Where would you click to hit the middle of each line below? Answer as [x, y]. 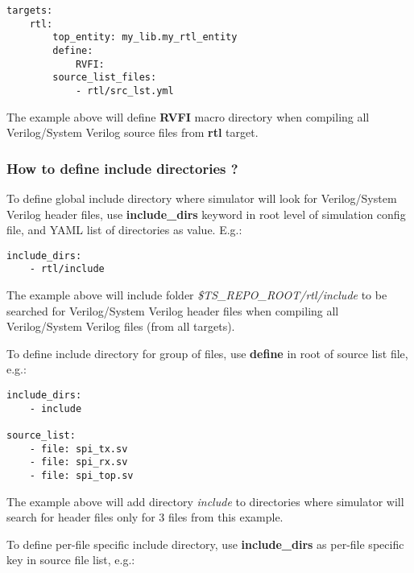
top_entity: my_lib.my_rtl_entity [145, 37]
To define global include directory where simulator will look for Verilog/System [202, 198]
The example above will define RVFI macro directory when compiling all [188, 116]
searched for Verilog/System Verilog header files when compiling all [173, 310]
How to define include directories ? [122, 168]
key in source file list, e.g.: [71, 560]
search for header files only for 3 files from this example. [145, 517]
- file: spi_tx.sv [79, 449]
